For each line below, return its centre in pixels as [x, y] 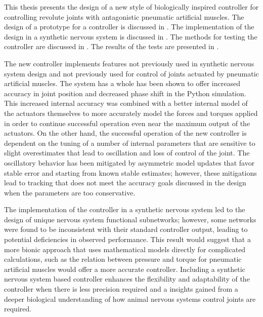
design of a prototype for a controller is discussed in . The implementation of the [129, 27]
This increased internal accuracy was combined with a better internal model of [126, 103]
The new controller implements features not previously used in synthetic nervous [129, 63]
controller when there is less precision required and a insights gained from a [121, 289]
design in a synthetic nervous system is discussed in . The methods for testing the [131, 36]
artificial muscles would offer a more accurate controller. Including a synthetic [125, 269]
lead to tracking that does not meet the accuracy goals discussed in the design [125, 183]
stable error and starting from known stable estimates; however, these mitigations [130, 172]
